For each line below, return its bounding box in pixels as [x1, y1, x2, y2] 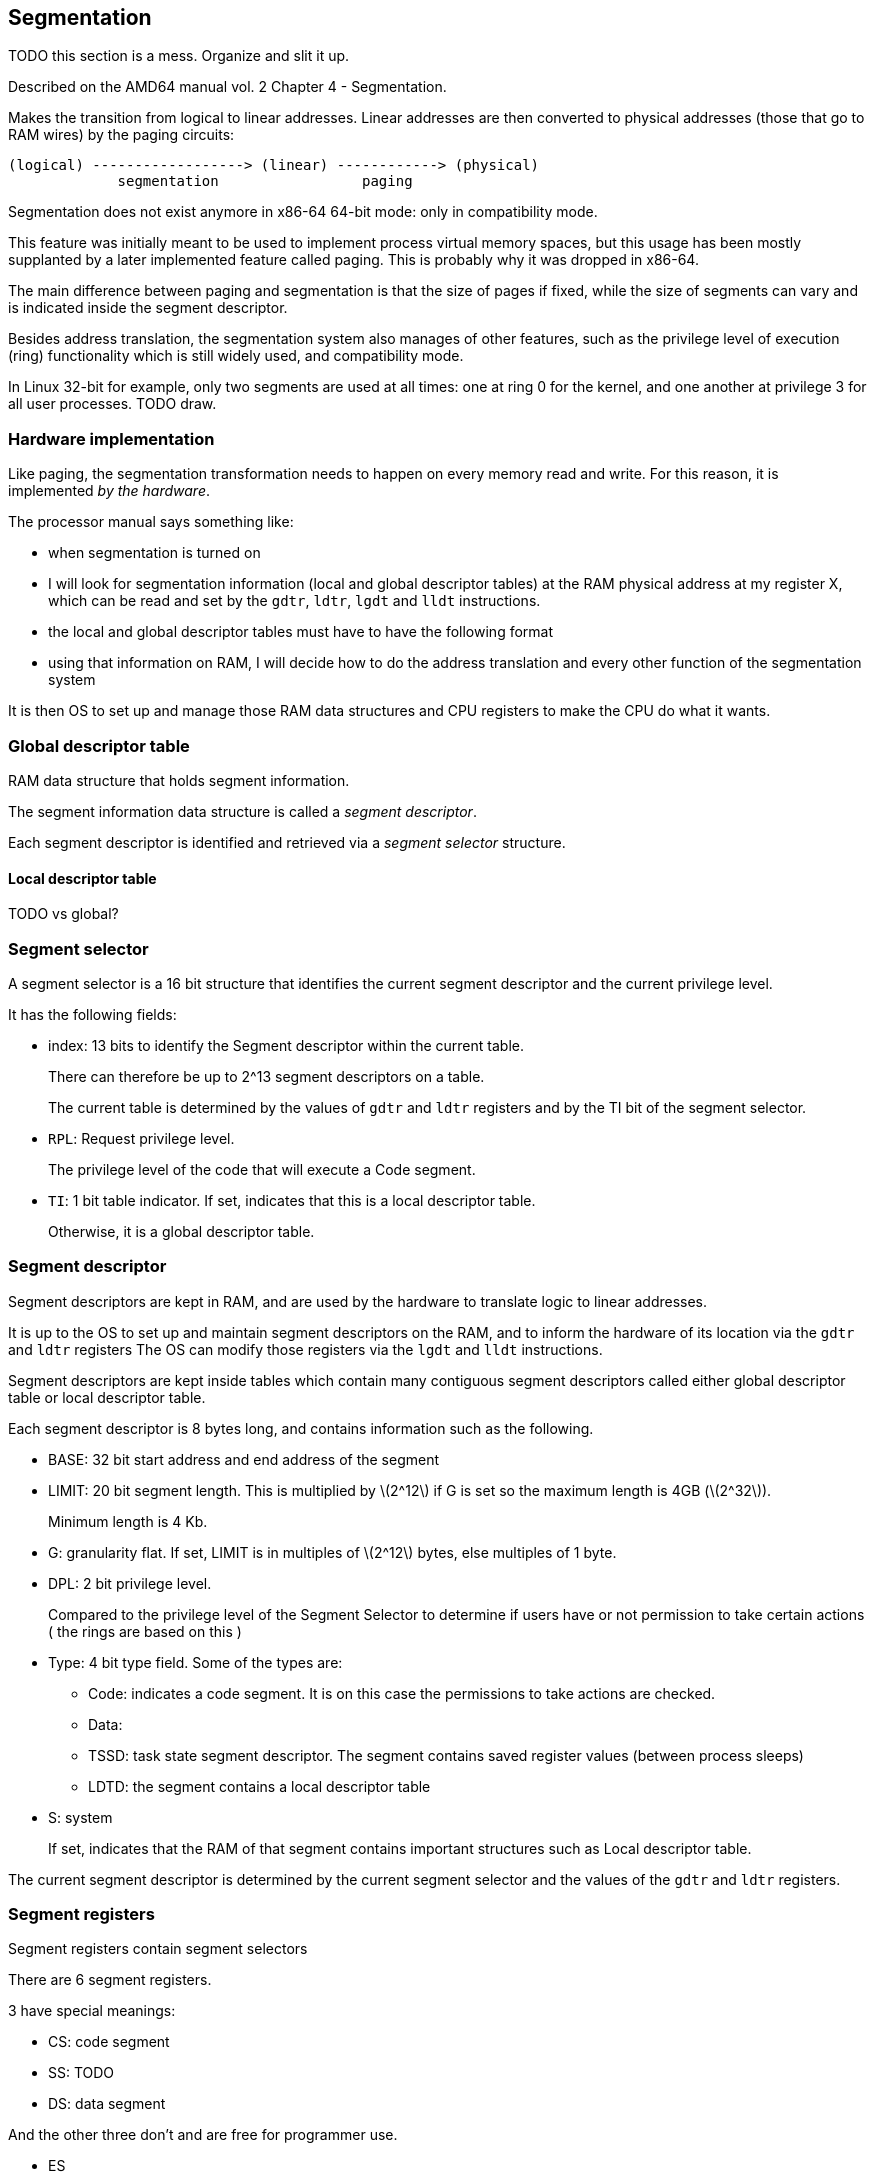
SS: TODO [48, 2064, 115, 2082]
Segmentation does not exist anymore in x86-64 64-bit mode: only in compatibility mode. [8, 203, 598, 221]
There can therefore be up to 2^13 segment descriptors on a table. [48, 1067, 485, 1085]
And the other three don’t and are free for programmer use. [8, 2126, 398, 2144]
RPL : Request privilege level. [48, 1129, 235, 1147]
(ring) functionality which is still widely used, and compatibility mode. [8, 347, 464, 365]
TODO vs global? [8, 905, 119, 923]
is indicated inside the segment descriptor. [8, 299, 288, 317]
